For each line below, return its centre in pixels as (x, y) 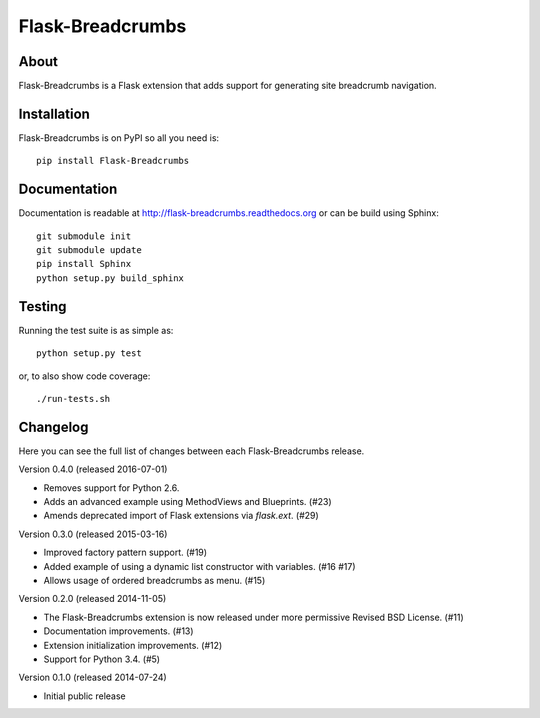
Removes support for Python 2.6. (111, 487)
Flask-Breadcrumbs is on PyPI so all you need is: (119, 137)
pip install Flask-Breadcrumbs (113, 161)
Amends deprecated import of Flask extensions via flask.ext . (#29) (181, 516)
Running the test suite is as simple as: (96, 330)
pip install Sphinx (84, 264)
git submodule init (84, 236)
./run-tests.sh (73, 398)
